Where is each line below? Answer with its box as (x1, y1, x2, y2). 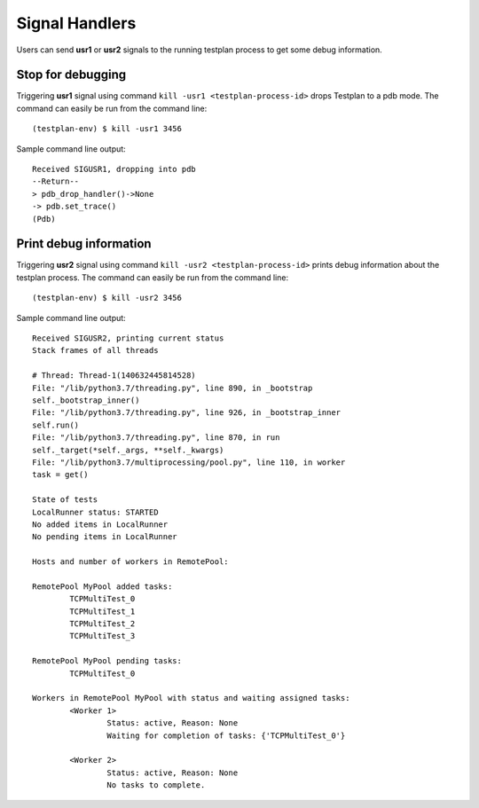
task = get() (32, 470, 89, 480)
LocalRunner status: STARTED (32, 506, 159, 517)
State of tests (32, 495, 98, 505)
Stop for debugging (16, 67, 127, 82)
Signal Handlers (16, 13, 137, 33)
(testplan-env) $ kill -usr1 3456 (32, 124, 182, 134)
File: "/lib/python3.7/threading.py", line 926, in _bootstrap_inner (32, 408, 342, 418)
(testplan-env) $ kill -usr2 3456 (32, 293, 182, 303)
